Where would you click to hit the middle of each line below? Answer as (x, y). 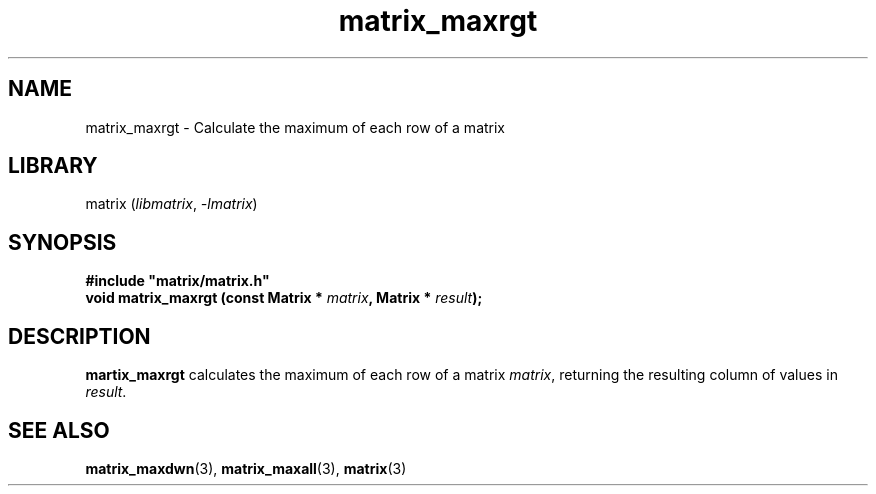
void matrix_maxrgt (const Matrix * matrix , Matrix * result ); (284, 298)
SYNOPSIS (62, 242)
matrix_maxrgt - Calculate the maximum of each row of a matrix (295, 127)
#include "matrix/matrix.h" (177, 281)
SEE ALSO (59, 430)
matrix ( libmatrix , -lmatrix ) (171, 204)
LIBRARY (53, 166)
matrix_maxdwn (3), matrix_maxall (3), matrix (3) (246, 468)
